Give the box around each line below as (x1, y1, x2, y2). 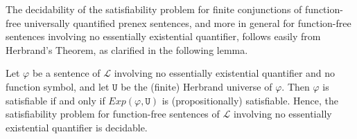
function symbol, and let (6, 79, 110, 93)
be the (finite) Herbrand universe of (121, 79, 272, 93)
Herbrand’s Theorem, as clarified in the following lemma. (6, 42, 248, 57)
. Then (281, 79, 310, 93)
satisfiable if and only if (6, 93, 105, 107)
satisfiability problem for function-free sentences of (6, 106, 220, 121)
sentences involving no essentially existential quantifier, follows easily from (6, 29, 321, 44)
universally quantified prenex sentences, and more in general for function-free (24, 15, 351, 30)
